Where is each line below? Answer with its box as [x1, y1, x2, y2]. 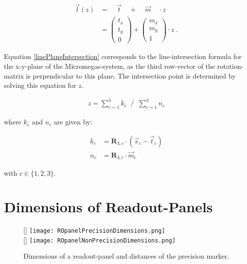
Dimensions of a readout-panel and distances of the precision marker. [23, 251, 229, 261]
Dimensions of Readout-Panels [4, 197, 213, 217]
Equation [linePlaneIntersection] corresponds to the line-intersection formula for [4, 51, 242, 61]
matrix [4, 70, 24, 81]
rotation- [217, 61, 244, 71]
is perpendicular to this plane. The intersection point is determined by [26, 70, 236, 81]
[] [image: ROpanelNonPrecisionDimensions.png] [23, 234, 176, 244]
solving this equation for [4, 80, 76, 90]
